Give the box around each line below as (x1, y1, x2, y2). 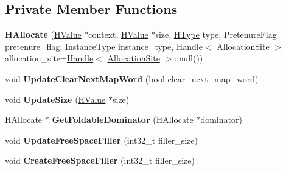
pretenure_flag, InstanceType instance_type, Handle (5, 40, 203, 52)
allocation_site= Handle (5, 52, 94, 65)
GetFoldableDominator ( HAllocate (52, 113, 194, 126)
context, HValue (88, 28, 148, 41)
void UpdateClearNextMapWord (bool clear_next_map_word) (5, 72, 259, 85)
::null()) (174, 52, 203, 65)
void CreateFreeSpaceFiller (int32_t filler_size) (5, 154, 195, 167)
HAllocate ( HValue (5, 28, 82, 41)
